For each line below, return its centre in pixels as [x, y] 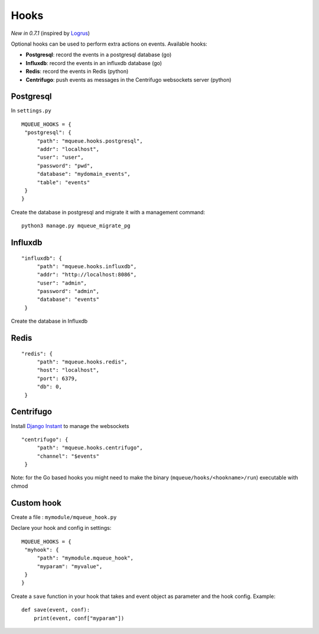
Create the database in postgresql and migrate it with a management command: [108, 212]
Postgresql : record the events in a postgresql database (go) [99, 55]
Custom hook [36, 503]
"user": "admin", [62, 283]
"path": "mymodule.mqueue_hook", [85, 558]
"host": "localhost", [68, 370]
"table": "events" [64, 182]
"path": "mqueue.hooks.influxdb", [87, 266]
